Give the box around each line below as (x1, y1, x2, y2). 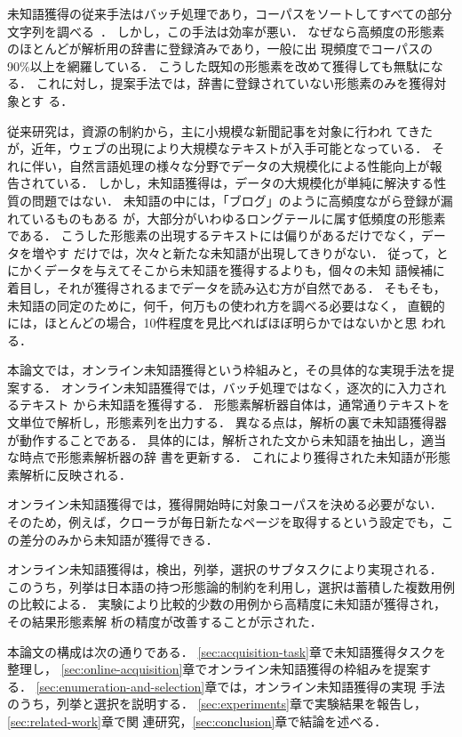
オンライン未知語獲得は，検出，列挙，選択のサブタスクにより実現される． (7, 560, 442, 579)
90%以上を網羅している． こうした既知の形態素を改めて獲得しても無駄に (7, 56, 431, 75)
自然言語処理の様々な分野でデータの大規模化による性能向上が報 (68, 156, 442, 174)
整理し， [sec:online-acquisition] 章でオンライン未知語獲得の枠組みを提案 (7, 660, 419, 678)
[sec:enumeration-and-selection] (36, 676, 205, 695)
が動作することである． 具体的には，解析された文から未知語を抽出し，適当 (7, 430, 447, 449)
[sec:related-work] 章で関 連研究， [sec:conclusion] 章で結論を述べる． (7, 711, 387, 730)
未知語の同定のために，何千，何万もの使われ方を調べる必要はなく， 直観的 (7, 296, 445, 314)
